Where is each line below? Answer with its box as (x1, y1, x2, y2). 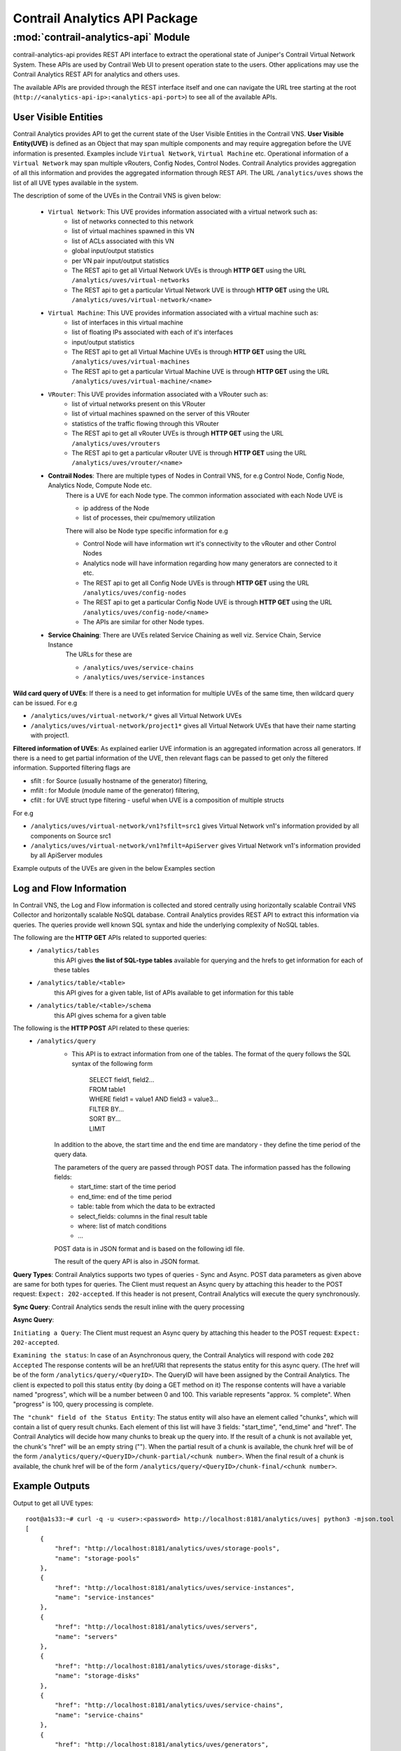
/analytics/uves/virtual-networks (71, 277, 190, 284)
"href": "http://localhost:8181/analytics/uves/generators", (55, 1740, 269, 1748)
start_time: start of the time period (78, 1182, 176, 1191)
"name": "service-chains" (55, 1711, 143, 1719)
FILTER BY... (89, 1105, 125, 1113)
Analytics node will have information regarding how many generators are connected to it (83, 559, 338, 567)
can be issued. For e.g (13, 698, 78, 707)
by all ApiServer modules (30, 851, 103, 859)
